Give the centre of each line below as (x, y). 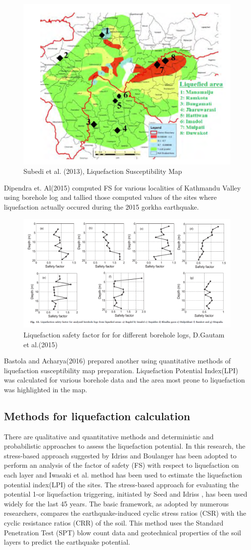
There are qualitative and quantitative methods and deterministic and (109, 436)
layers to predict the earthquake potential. (67, 542)
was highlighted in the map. (46, 389)
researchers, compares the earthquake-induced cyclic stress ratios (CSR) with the (125, 513)
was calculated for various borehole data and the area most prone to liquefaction (125, 380)
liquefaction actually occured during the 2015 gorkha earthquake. (102, 206)
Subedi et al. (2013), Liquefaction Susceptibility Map (103, 171)
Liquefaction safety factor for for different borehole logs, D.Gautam (124, 334)
